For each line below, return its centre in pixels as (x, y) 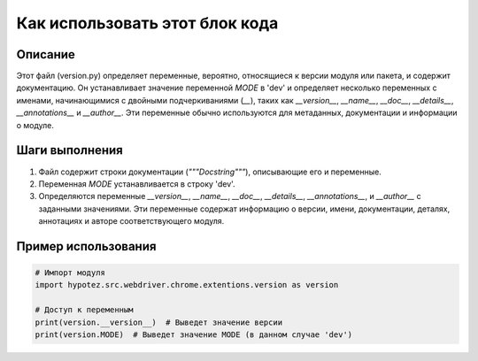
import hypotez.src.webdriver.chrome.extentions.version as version (187, 285)
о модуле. (35, 125)
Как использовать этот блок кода (147, 23)
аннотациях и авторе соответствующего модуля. (131, 221)
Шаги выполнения (69, 150)
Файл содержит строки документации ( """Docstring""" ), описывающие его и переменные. (210, 172)
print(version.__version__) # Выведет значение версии (159, 322)
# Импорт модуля (70, 273)
